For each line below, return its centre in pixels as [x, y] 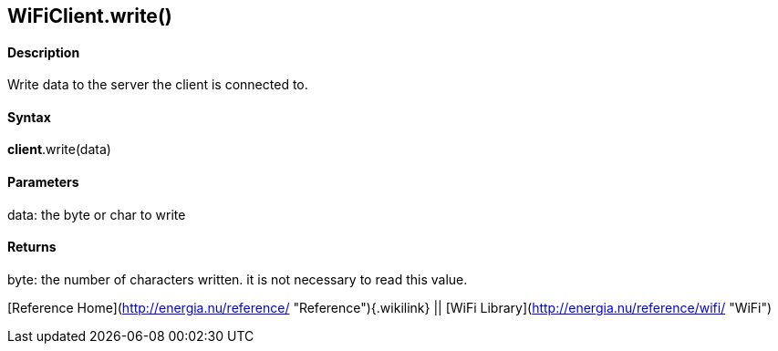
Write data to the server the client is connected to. [158, 85]
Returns [32, 247]
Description [44, 52]
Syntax [29, 117]
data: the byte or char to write [97, 214]
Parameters [43, 182]
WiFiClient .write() [90, 16]
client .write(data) [59, 150]
